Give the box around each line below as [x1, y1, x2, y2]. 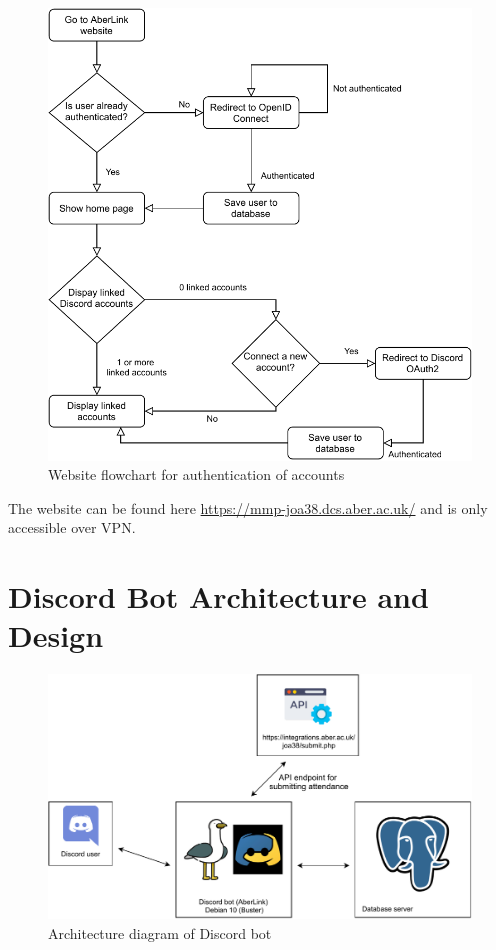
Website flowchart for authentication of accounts [48, 464, 345, 485]
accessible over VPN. [8, 517, 136, 538]
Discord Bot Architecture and [8, 576, 429, 617]
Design [8, 615, 104, 656]
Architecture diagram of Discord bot [48, 922, 272, 943]
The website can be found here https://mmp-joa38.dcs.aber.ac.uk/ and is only [8, 497, 488, 518]
